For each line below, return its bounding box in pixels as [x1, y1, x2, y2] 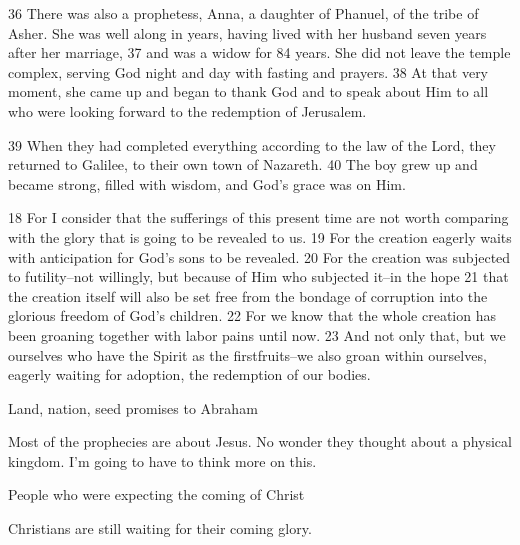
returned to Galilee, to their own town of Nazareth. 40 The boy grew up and [8, 154, 478, 175]
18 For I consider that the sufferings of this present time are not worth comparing [8, 207, 509, 228]
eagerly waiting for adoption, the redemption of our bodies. [8, 364, 371, 385]
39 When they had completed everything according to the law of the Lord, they [8, 134, 496, 155]
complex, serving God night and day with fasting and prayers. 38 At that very [8, 61, 489, 82]
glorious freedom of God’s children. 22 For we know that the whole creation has [8, 305, 496, 326]
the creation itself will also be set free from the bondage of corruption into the [8, 285, 488, 306]
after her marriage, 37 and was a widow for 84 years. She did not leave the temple [8, 42, 511, 63]
